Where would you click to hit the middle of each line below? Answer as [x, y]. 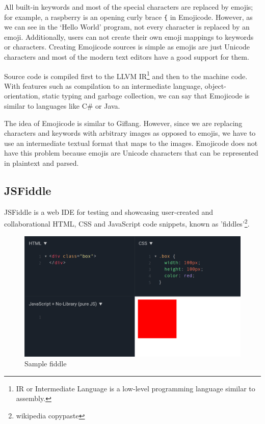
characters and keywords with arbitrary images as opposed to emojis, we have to [130, 133]
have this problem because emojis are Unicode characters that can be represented [131, 153]
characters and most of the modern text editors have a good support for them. [127, 57]
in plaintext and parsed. [42, 163]
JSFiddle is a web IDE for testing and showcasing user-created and [109, 211]
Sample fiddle [46, 364]
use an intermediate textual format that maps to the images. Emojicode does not [131, 143]
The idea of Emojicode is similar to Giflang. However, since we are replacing [123, 123]
